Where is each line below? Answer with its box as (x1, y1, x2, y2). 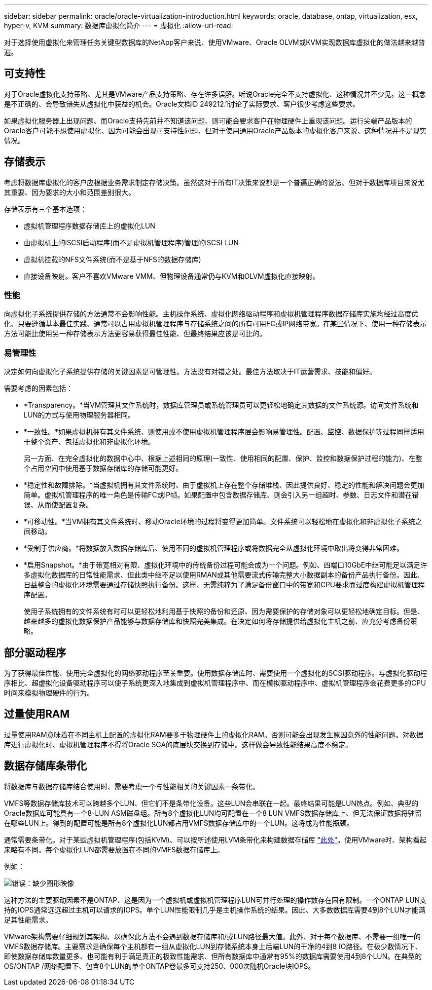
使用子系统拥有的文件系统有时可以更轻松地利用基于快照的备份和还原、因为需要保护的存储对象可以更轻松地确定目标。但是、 (24, 607, 424, 616)
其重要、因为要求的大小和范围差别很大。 (4, 188, 135, 196)
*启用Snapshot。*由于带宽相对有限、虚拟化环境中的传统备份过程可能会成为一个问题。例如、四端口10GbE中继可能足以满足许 (24, 561, 428, 570)
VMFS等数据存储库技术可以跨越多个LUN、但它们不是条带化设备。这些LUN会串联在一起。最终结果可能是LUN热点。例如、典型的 (4, 799, 419, 807)
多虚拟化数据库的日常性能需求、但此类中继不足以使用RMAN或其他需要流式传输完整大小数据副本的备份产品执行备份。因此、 (24, 571, 424, 579)
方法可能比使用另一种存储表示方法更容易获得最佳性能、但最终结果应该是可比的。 (4, 329, 266, 338)
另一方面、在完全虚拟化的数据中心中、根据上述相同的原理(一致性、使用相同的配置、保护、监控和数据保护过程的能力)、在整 (24, 454, 423, 463)
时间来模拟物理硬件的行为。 (4, 688, 94, 697)
